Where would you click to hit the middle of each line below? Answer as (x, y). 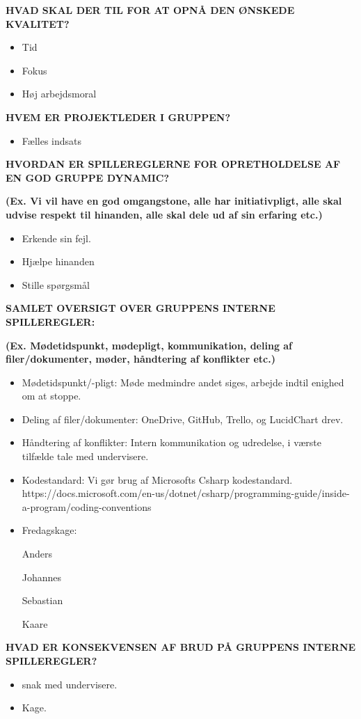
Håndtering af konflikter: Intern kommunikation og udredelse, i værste (171, 442)
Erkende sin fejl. (56, 238)
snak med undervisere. (70, 684)
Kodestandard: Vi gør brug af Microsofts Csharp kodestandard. (157, 479)
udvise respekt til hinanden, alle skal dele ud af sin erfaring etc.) (164, 214)
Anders (37, 554)
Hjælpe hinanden (58, 261)
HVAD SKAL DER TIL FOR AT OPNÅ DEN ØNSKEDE (150, 10)
